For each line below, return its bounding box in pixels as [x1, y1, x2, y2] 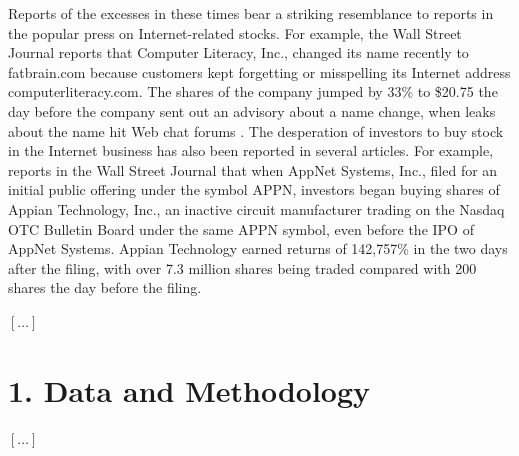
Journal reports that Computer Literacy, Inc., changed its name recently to [8, 42, 469, 63]
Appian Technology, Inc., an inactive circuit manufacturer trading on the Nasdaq [8, 198, 505, 219]
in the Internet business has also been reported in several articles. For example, [8, 140, 494, 161]
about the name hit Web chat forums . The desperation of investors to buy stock [8, 120, 504, 141]
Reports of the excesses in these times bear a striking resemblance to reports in [8, 3, 494, 23]
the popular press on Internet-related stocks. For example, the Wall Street [8, 22, 462, 43]
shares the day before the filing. [8, 277, 202, 298]
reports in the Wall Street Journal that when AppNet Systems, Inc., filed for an [8, 159, 498, 180]
